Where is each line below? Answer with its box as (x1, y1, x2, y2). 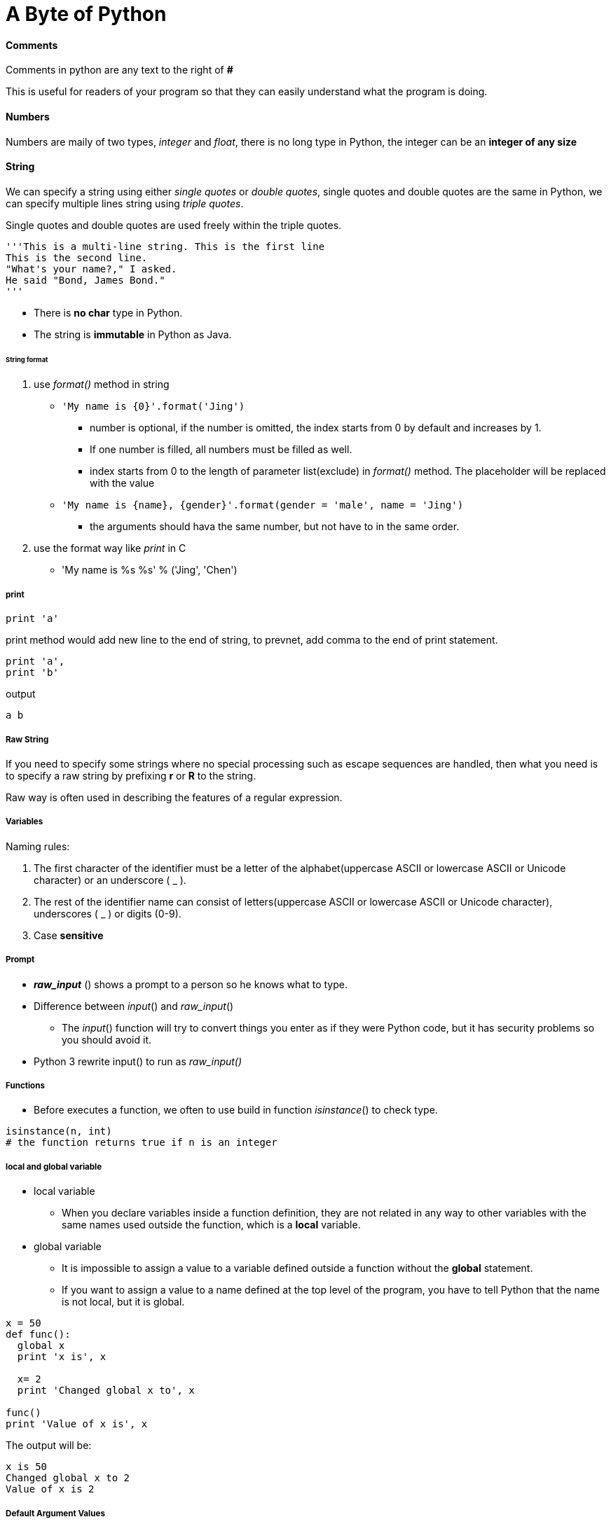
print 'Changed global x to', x (17, 1385, 195, 1397)
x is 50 (6, 1461, 48, 1473)
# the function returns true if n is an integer (6, 1137, 277, 1149)
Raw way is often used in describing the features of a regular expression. (6, 791, 343, 804)
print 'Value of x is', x (6, 1418, 148, 1430)
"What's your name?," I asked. (6, 263, 177, 275)
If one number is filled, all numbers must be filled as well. (90, 443, 352, 456)
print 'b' (6, 667, 59, 679)
